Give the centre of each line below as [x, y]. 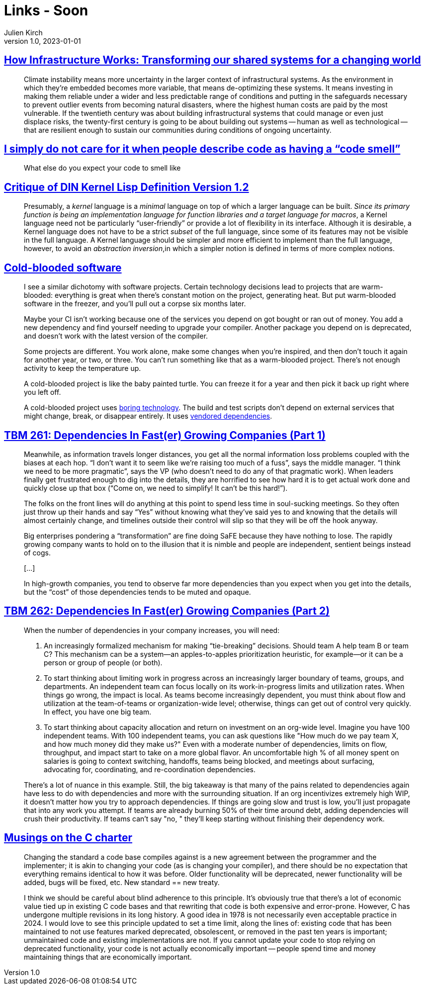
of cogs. [37, 552]
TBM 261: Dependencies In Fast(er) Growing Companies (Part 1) [165, 435]
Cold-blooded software [63, 268]
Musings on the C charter [68, 838]
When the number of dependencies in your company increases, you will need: [152, 630]
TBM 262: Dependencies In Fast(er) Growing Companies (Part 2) [167, 611]
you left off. [42, 392]
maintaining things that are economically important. [108, 957]
